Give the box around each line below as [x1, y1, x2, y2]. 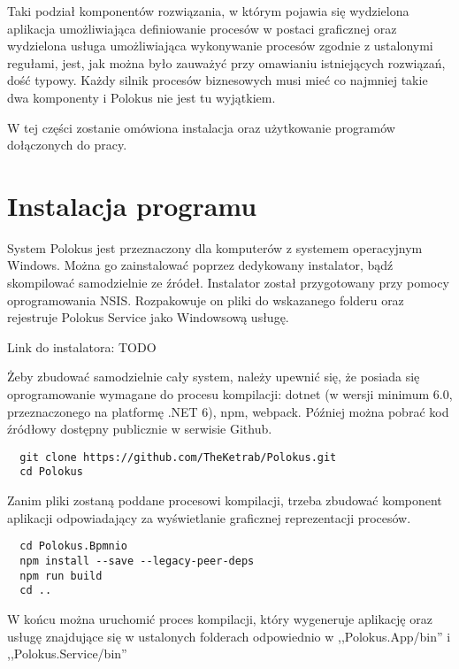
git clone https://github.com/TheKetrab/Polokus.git [19, 450, 337, 464]
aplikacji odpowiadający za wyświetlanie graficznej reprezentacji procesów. [7, 508, 411, 527]
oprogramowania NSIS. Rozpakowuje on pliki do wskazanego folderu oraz [7, 290, 404, 309]
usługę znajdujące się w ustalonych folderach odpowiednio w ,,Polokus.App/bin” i [7, 627, 451, 645]
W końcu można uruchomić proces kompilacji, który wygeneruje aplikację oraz [7, 609, 432, 627]
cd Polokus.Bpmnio [19, 540, 128, 553]
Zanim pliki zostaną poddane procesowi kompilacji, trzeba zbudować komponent [7, 491, 442, 510]
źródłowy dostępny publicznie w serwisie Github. [7, 419, 272, 438]
